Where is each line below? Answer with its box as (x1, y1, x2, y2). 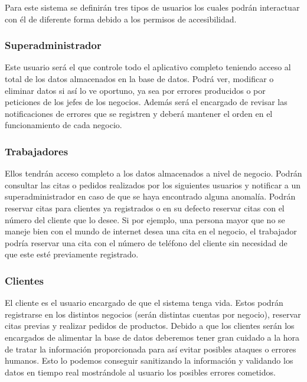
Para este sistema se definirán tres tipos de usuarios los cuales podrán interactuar (5, 1, 300, 13)
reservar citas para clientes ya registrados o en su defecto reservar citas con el (5, 201, 285, 214)
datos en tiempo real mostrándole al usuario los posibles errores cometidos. (5, 365, 276, 378)
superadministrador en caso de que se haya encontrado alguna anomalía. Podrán (5, 190, 296, 203)
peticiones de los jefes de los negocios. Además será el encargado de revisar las (5, 96, 288, 108)
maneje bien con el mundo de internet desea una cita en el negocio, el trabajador (5, 225, 297, 237)
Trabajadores (5, 143, 68, 158)
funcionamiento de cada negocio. (5, 119, 122, 131)
